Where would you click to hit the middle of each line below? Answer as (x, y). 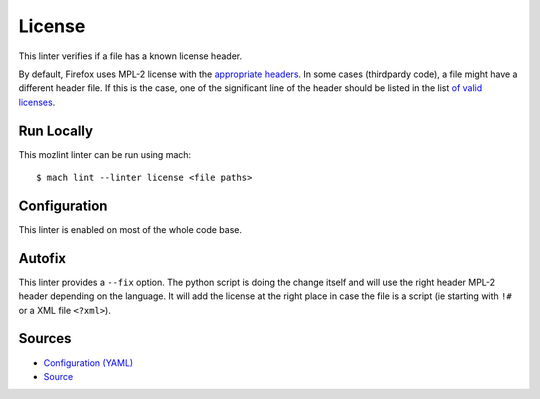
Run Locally (56, 130)
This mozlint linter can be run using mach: (105, 154)
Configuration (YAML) (88, 362)
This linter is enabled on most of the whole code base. (130, 229)
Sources (45, 338)
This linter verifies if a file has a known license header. (130, 56)
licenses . (37, 102)
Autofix (42, 258)
